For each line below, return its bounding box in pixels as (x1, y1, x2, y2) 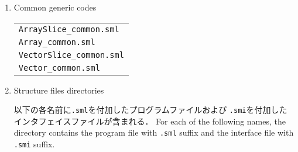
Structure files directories (13, 84, 104, 96)
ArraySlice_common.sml (18, 24, 119, 34)
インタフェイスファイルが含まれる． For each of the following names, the (13, 115, 286, 127)
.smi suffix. (13, 138, 55, 150)
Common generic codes (13, 1, 97, 13)
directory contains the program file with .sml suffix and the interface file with (13, 126, 294, 139)
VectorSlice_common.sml (18, 50, 124, 60)
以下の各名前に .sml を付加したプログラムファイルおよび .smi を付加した (13, 103, 287, 116)
